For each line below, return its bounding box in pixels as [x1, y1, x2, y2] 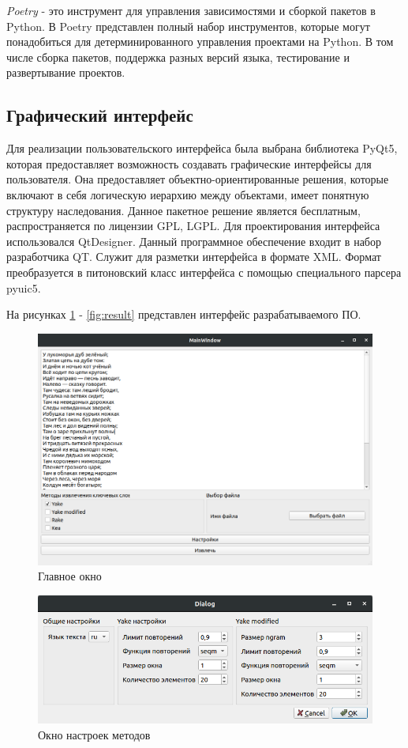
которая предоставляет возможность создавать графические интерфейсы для [6, 155, 372, 172]
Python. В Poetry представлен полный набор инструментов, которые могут [6, 17, 370, 34]
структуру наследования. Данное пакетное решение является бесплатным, [6, 202, 361, 218]
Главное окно [38, 568, 102, 584]
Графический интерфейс [6, 103, 193, 127]
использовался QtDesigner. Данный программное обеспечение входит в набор [6, 232, 381, 249]
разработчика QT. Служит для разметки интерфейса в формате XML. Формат [6, 248, 381, 265]
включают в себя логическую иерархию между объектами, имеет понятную [6, 186, 369, 202]
